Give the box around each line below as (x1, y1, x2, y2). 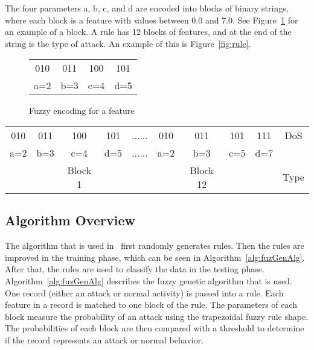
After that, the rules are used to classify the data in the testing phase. (5, 263, 264, 275)
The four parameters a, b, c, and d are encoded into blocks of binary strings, (5, 2, 289, 14)
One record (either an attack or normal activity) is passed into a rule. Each (5, 286, 284, 299)
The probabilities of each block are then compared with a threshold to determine (5, 322, 304, 334)
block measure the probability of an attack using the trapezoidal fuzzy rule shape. (5, 310, 309, 322)
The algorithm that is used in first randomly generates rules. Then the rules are (5, 239, 304, 252)
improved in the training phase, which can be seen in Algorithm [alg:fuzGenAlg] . (5, 251, 305, 263)
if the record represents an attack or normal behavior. (5, 333, 204, 346)
